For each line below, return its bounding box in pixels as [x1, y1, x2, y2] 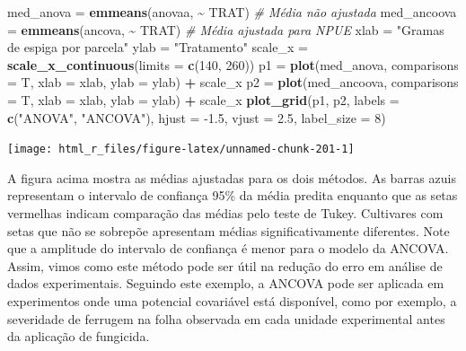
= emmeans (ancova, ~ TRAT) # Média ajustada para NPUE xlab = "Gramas [7, 20, 444, 39]
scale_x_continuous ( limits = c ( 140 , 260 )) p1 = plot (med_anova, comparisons [7, 55, 459, 74]
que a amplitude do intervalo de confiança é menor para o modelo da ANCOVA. [7, 239, 449, 258]
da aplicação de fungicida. [7, 327, 150, 346]
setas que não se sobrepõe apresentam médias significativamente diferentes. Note [7, 221, 450, 240]
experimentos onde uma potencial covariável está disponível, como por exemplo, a [7, 291, 457, 310]
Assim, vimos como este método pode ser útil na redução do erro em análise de [7, 256, 443, 275]
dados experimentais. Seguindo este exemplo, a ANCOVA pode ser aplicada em [7, 274, 444, 293]
